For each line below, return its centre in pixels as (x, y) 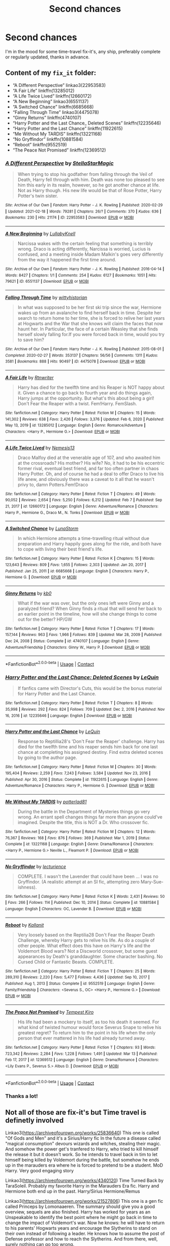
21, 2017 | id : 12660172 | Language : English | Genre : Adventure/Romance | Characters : (82, 506)
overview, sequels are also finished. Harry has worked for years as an (78, 1212)
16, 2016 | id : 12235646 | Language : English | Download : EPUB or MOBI (69, 716)
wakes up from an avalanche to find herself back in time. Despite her (89, 313)
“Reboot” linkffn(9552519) (40, 144)
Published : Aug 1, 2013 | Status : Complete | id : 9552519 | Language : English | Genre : (80, 983)
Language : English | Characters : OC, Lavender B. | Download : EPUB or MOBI (73, 909)
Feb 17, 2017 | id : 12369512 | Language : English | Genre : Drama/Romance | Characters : (82, 1060)
